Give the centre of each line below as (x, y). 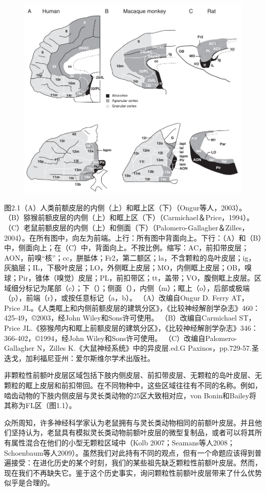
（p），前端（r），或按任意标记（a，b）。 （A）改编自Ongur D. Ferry (117, 298)
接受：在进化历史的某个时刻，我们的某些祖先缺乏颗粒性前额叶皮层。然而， (136, 463)
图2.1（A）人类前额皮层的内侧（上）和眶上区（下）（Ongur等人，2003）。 (125, 207)
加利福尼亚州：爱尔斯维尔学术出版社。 (90, 358)
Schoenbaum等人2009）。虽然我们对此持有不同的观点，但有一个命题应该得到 (129, 452)
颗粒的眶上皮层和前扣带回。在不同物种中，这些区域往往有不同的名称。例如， (133, 385)
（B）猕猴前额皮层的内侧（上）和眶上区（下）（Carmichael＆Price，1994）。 (129, 217)
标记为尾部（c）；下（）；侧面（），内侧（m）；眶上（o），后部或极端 (137, 287)
